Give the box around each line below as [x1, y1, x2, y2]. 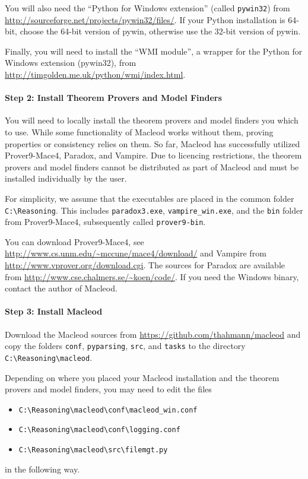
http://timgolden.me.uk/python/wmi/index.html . [5, 68, 186, 81]
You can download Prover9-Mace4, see [5, 235, 144, 248]
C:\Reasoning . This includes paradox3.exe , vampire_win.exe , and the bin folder [5, 204, 303, 216]
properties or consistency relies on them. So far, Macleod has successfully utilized [5, 137, 300, 150]
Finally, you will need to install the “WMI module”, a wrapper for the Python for [5, 45, 303, 57]
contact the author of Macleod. [5, 282, 118, 294]
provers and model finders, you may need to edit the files [5, 383, 212, 395]
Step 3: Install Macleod [5, 305, 103, 318]
